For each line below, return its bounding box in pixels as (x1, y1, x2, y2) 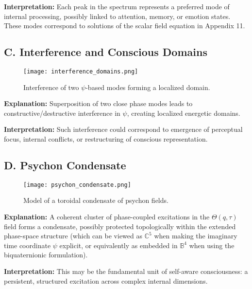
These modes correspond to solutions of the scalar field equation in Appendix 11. (4, 20, 245, 31)
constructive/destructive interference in (4, 108, 120, 118)
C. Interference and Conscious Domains (4, 44, 207, 59)
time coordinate (4, 240, 51, 250)
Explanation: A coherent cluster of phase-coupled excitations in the (4, 212, 210, 222)
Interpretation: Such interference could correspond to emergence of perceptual (4, 124, 243, 134)
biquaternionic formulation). (4, 250, 88, 260)
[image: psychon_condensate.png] (23, 181, 131, 188)
